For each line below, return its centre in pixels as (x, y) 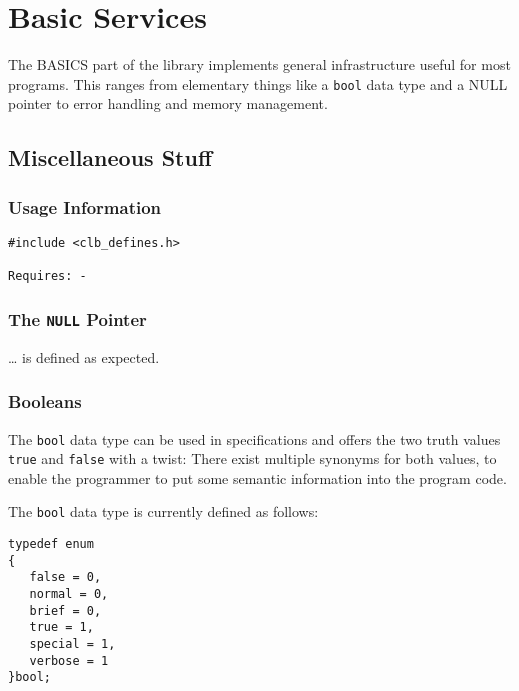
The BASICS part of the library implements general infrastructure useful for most (259, 64)
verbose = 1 (69, 660)
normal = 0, (69, 594)
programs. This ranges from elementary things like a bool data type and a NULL (258, 83)
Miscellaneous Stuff (110, 157)
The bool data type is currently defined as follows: (163, 511)
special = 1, (72, 644)
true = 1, (61, 627)
